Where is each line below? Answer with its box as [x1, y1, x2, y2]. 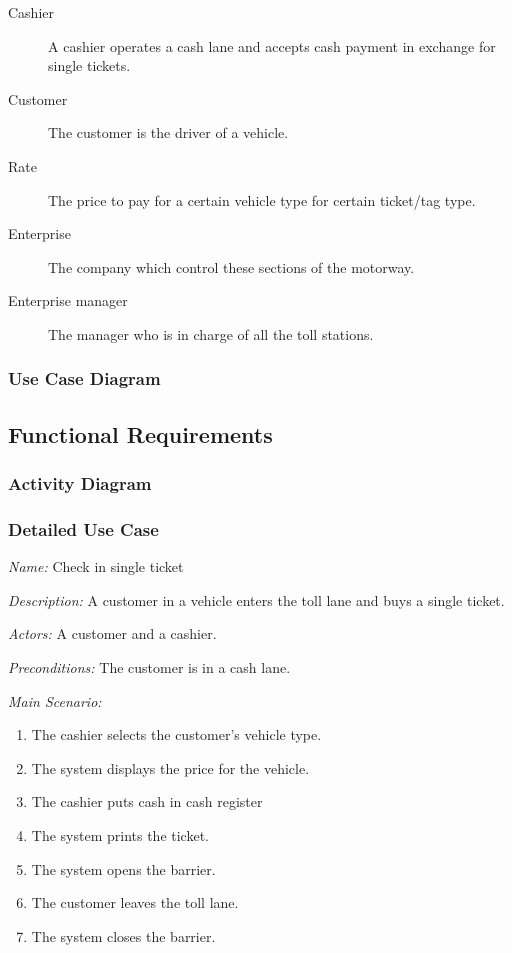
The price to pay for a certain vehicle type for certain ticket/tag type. [48, 189, 476, 210]
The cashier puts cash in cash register [31, 791, 263, 812]
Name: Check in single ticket [8, 556, 184, 577]
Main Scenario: [8, 690, 102, 711]
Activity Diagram [8, 471, 152, 496]
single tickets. [48, 55, 131, 76]
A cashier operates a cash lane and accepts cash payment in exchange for [48, 35, 496, 56]
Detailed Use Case [8, 516, 159, 541]
